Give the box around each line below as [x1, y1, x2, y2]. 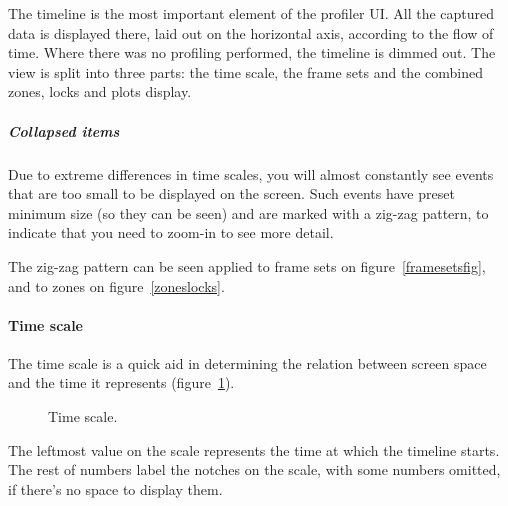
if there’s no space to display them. [8, 478, 223, 499]
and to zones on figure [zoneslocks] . [8, 275, 225, 296]
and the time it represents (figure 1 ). [8, 372, 235, 393]
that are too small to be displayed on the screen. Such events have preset [8, 183, 455, 204]
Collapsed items [8, 120, 120, 141]
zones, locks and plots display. [8, 81, 192, 102]
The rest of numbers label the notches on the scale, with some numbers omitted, [8, 459, 501, 480]
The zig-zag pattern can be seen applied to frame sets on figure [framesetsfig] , [8, 255, 486, 276]
